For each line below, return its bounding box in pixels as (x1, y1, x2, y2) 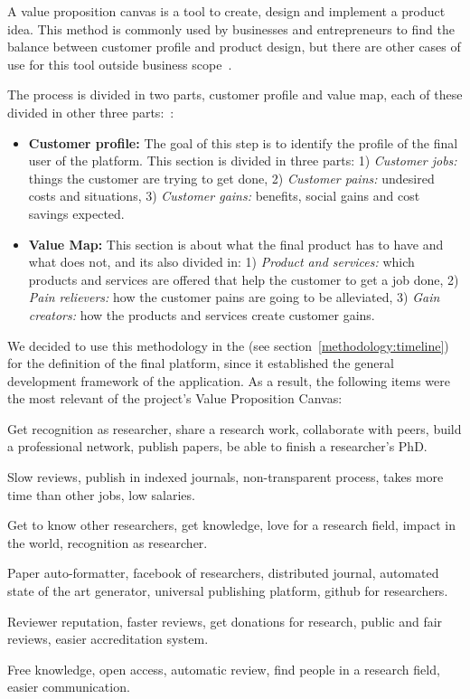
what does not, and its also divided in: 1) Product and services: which (28, 252, 415, 271)
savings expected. (28, 203, 125, 222)
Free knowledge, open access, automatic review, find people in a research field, (7, 659, 440, 678)
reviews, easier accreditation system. (7, 629, 209, 648)
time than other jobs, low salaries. (7, 485, 195, 504)
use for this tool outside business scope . (7, 54, 232, 73)
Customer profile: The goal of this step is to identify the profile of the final (28, 133, 458, 152)
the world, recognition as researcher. (7, 533, 208, 552)
